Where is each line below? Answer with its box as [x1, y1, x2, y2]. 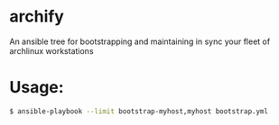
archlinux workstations [9, 45, 94, 56]
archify [9, 6, 65, 27]
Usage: [9, 77, 65, 98]
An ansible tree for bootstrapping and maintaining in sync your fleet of [9, 36, 271, 47]
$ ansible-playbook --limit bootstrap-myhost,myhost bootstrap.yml [9, 106, 269, 116]
